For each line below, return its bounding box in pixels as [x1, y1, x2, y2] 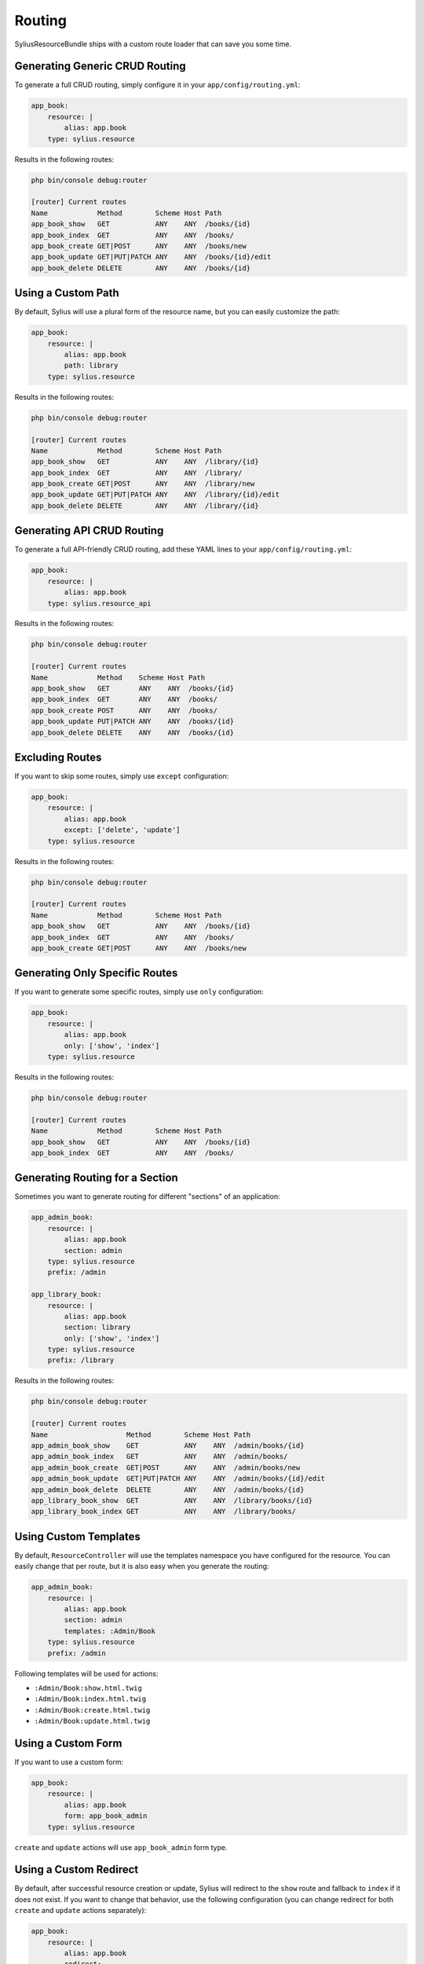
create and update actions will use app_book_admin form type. [14, 1842, 228, 1852]
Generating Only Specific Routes [14, 966, 178, 980]
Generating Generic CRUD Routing [14, 60, 186, 73]
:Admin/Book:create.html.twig [34, 1706, 151, 1714]
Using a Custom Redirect [14, 1863, 139, 1877]
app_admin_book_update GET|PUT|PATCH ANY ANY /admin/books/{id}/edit [31, 1474, 326, 1483]
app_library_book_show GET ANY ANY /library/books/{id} [31, 1496, 313, 1504]
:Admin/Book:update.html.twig [34, 1717, 151, 1726]
